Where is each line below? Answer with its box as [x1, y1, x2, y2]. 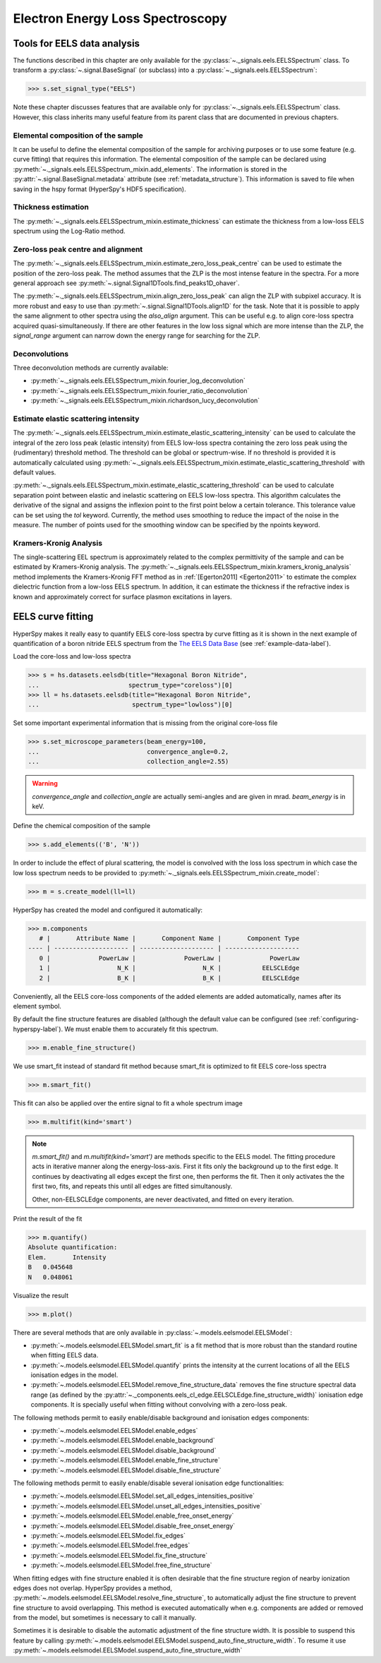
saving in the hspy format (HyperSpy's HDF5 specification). [13, 184, 186, 193]
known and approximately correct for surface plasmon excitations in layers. [13, 592, 232, 601]
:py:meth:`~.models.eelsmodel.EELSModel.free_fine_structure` [30, 1561, 212, 1570]
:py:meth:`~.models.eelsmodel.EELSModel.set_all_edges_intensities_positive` [30, 1491, 255, 1500]
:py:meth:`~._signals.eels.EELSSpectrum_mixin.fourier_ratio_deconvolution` [30, 386, 250, 395]
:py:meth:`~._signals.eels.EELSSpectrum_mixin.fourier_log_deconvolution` [30, 376, 246, 385]
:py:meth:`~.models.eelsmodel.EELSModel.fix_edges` [30, 1531, 186, 1539]
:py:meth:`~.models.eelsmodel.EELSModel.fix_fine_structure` [30, 1551, 208, 1559]
